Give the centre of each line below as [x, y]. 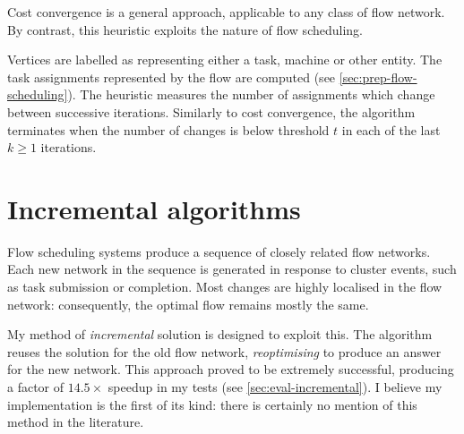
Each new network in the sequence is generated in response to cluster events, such [232, 269]
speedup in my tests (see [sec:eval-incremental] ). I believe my [275, 387]
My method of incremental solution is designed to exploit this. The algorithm [220, 334]
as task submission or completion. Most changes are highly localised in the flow [225, 287]
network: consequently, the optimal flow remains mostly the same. [188, 304]
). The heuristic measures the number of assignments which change [251, 94]
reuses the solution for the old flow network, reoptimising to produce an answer [224, 351]
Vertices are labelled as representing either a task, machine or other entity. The [225, 60]
